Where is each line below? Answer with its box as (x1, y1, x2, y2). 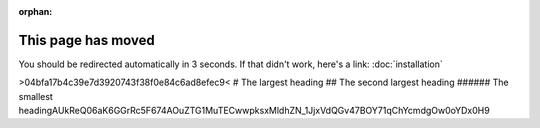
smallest (18, 90, 54, 102)
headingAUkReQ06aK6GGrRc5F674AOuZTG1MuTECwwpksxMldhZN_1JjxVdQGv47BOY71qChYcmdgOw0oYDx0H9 (18, 105, 490, 117)
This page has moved (18, 31, 155, 49)
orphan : (18, 6, 53, 17)
